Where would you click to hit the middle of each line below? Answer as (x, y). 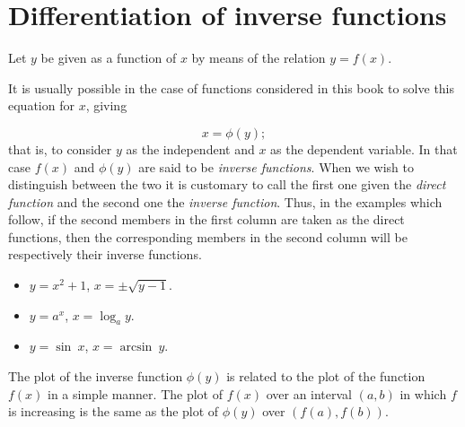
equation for (41, 105)
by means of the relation (259, 58)
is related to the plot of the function (326, 376)
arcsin (136, 348)
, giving (106, 105)
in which (423, 393)
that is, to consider (60, 148)
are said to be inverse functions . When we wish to (276, 166)
